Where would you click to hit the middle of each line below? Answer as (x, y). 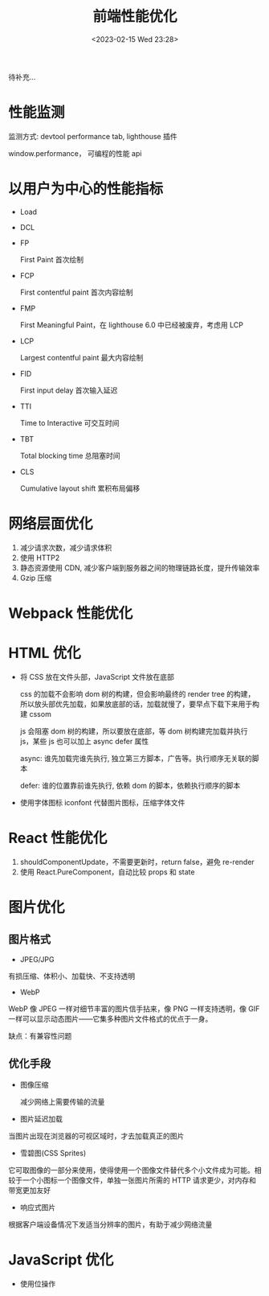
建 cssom (36, 714)
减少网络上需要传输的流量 (62, 1101)
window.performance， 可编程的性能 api (75, 153)
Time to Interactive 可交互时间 (69, 422)
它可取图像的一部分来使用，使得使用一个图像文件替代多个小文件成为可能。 (131, 1170)
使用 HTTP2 (40, 557)
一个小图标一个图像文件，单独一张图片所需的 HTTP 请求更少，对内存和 (139, 1180)
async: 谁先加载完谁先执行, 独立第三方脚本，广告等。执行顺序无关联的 (136, 758)
